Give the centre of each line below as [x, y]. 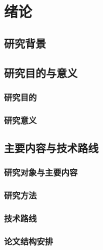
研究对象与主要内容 [41, 172]
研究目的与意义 [41, 72]
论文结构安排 [29, 241]
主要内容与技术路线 [51, 148]
